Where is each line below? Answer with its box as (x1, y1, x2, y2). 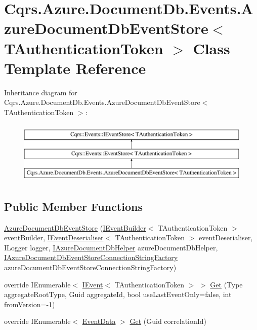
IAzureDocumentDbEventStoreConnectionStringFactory (4, 252, 178, 263)
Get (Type (210, 279, 243, 289)
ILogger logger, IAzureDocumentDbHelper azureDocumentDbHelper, (4, 242, 218, 252)
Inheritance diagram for (4, 87, 77, 97)
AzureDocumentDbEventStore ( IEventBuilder (4, 222, 146, 233)
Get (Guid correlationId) (130, 316, 207, 326)
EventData (82, 316, 116, 326)
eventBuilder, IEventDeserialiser (4, 232, 104, 243)
